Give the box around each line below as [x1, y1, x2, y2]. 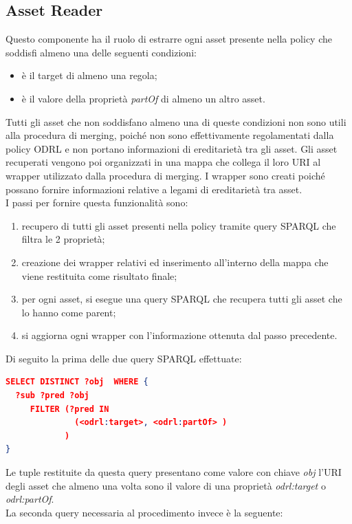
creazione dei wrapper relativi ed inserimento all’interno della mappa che [21, 254, 329, 269]
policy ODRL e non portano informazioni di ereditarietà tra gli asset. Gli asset [5, 141, 338, 155]
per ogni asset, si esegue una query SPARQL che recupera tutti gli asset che [21, 292, 342, 306]
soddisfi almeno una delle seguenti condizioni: [5, 45, 197, 59]
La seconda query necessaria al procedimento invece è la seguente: [5, 505, 283, 519]
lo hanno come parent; [21, 305, 116, 319]
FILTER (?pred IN [30, 404, 109, 414]
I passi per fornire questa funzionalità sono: [5, 195, 188, 210]
